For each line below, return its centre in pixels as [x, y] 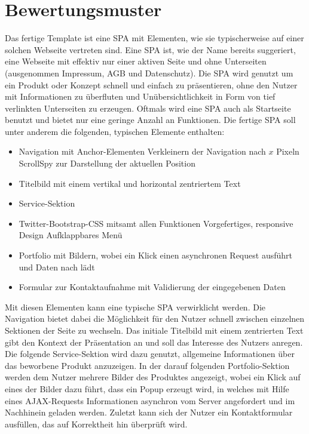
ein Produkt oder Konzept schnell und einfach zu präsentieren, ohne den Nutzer [151, 84]
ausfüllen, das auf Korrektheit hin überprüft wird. [96, 424]
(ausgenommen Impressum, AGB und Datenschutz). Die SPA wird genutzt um [149, 73]
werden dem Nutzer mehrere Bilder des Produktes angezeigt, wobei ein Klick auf [153, 377]
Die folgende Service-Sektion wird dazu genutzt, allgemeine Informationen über [150, 354]
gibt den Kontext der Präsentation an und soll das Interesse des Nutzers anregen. [154, 342]
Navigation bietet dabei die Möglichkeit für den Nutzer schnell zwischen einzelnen [155, 318]
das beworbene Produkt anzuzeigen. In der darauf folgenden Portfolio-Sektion [147, 365]
